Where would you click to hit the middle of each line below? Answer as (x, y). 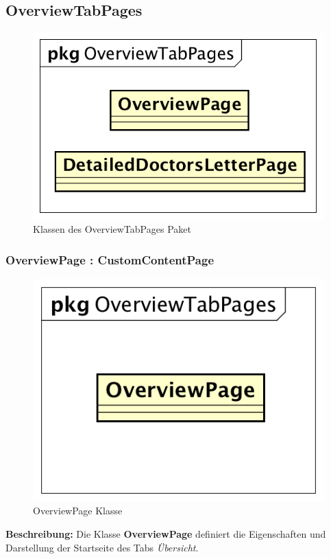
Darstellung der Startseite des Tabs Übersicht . (102, 547)
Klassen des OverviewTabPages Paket (112, 229)
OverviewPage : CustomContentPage (110, 259)
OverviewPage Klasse (78, 511)
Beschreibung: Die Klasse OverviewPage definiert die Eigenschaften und (166, 533)
